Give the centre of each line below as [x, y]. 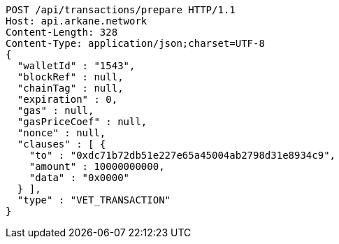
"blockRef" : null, [70, 77]
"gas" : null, [56, 110]
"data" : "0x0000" [79, 178]
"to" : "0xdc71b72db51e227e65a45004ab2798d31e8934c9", [182, 155]
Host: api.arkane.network [77, 21]
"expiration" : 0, [67, 99]
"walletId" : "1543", [76, 66]
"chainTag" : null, [70, 88]
